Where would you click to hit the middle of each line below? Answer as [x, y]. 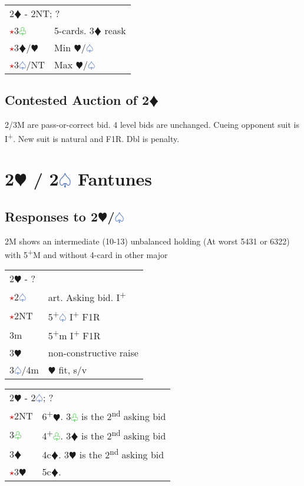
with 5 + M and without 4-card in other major [86, 254]
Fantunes [115, 179]
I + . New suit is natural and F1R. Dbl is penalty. [92, 137]
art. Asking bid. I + [87, 297]
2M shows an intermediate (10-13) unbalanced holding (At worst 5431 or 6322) [147, 241]
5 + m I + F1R [74, 335]
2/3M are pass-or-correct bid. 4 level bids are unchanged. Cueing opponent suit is [152, 125]
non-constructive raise [93, 353]
